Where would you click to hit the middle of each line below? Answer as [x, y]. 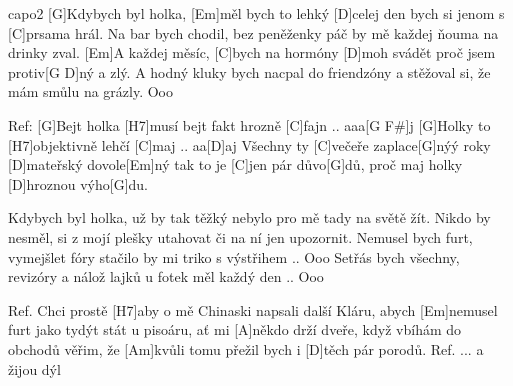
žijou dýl [34, 368]
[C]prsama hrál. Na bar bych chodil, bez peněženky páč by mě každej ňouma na [253, 32]
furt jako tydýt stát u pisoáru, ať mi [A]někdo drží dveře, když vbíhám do [235, 329]
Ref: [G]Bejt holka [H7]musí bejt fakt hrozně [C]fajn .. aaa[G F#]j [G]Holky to [249, 124]
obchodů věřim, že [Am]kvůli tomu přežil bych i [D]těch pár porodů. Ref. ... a [246, 348]
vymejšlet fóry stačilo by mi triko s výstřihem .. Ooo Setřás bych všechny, [234, 256]
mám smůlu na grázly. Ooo [91, 91]
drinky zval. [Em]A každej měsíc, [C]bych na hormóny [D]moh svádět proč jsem [252, 52]
